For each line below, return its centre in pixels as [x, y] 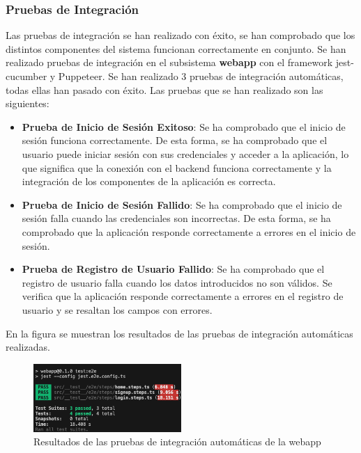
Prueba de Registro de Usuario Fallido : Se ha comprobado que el [173, 269]
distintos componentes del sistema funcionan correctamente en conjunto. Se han [176, 48]
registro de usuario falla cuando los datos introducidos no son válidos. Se [177, 282]
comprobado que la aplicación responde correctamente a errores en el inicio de [189, 231]
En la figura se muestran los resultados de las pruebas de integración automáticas [179, 333]
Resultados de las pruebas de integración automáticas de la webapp [177, 442]
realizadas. [28, 347]
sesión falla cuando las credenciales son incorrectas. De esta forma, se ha [176, 218]
